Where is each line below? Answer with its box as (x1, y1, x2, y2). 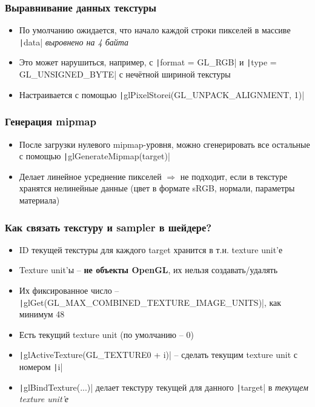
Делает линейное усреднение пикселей (19, 170, 162, 182)
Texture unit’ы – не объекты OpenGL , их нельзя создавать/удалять (19, 263, 278, 276)
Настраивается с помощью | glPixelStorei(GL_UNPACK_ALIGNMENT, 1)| (19, 88, 305, 101)
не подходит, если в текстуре (180, 170, 288, 182)
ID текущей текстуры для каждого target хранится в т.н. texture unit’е (19, 243, 283, 256)
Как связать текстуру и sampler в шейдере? (5, 219, 212, 234)
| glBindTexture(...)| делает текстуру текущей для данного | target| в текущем (19, 380, 308, 393)
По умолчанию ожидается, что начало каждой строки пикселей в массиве (19, 24, 291, 36)
